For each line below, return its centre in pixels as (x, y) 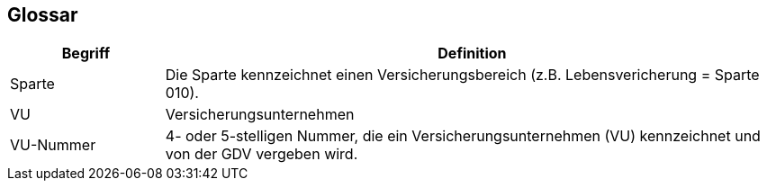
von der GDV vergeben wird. (262, 154)
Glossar (43, 15)
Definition (472, 54)
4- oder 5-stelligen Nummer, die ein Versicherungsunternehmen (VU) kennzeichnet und (463, 136)
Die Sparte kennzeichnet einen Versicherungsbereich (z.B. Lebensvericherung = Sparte (462, 75)
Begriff (86, 54)
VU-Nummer (53, 145)
